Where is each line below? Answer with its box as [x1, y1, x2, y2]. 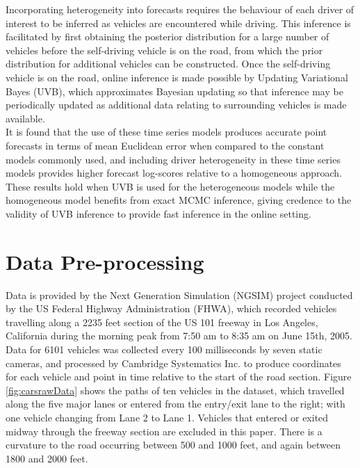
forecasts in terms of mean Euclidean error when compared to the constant [6, 138, 325, 152]
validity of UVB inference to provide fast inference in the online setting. [6, 206, 311, 220]
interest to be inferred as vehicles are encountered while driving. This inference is [6, 15, 351, 30]
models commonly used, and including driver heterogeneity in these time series [6, 152, 341, 166]
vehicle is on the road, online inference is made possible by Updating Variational [6, 70, 348, 84]
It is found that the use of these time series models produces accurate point [6, 124, 327, 139]
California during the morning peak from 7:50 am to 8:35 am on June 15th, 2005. [6, 328, 352, 343]
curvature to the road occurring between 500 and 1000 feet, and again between [6, 437, 341, 452]
